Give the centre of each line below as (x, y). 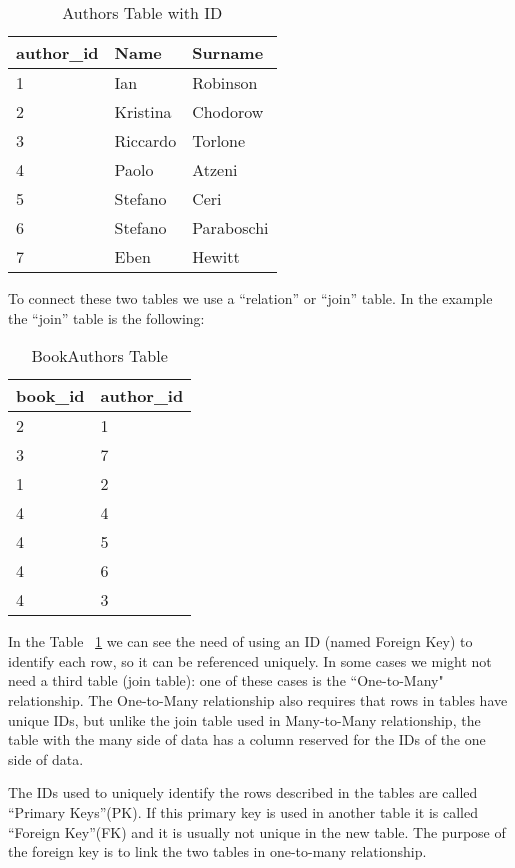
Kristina (143, 111)
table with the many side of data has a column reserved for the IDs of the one (247, 739)
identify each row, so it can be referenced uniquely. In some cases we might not (250, 660)
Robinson (225, 82)
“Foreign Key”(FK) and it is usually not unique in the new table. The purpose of (257, 831)
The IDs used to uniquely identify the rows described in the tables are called (243, 792)
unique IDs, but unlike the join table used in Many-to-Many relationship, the (244, 719)
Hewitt (216, 256)
